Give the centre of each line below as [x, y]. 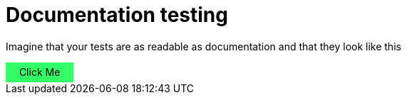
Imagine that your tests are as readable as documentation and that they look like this [203, 46]
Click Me [40, 72]
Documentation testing [117, 15]
